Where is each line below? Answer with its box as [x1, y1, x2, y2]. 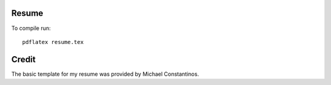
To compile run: [11, 24, 51, 32]
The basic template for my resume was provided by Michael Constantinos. [11, 70, 199, 78]
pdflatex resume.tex [22, 39, 84, 45]
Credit [11, 54, 36, 64]
